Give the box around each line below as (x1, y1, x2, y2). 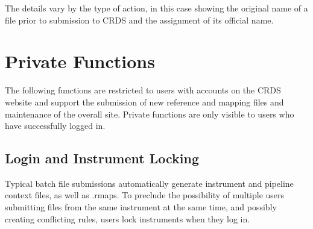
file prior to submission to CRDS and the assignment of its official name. (5, 13, 274, 26)
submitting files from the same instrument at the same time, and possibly (5, 201, 277, 213)
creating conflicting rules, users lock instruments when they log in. (5, 212, 250, 225)
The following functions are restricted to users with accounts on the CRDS (5, 84, 281, 96)
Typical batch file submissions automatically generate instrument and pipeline (5, 177, 294, 189)
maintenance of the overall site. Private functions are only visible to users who (5, 107, 294, 120)
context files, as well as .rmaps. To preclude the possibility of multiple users (5, 189, 285, 201)
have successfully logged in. (5, 119, 106, 132)
